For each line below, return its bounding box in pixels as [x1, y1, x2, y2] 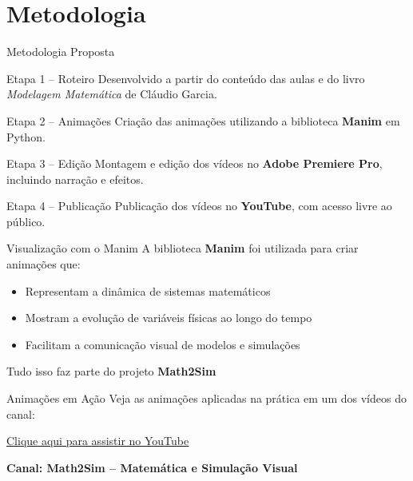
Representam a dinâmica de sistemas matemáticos [25, 282, 271, 299]
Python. [6, 128, 46, 145]
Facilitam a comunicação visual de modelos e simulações [25, 336, 300, 352]
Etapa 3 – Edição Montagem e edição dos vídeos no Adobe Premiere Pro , [6, 155, 383, 172]
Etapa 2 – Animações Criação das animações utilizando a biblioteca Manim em [6, 112, 400, 129]
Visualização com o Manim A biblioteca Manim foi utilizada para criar [6, 240, 359, 256]
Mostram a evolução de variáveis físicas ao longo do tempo [25, 309, 312, 326]
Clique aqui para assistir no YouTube [6, 432, 189, 449]
